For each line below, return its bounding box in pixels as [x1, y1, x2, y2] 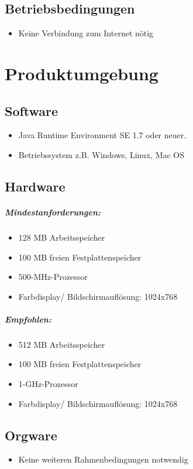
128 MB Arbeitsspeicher [18, 231, 105, 243]
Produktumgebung [5, 61, 158, 85]
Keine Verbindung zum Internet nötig [18, 27, 154, 39]
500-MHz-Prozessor [18, 271, 88, 283]
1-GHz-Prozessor [18, 378, 78, 390]
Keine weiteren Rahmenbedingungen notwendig [18, 453, 188, 465]
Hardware [5, 177, 66, 195]
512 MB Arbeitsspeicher [18, 338, 105, 350]
